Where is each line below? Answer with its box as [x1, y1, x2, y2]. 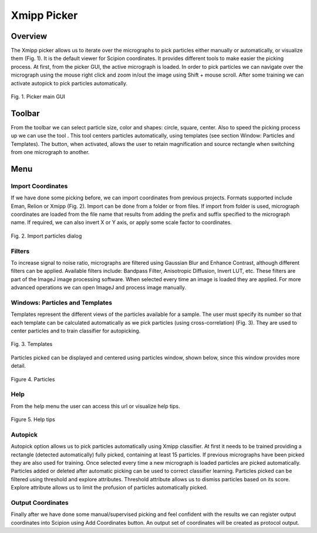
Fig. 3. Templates [11, 341, 53, 348]
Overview [11, 31, 48, 41]
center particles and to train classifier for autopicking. [11, 327, 141, 335]
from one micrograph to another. [11, 149, 90, 156]
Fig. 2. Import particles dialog [11, 232, 82, 239]
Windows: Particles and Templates [11, 298, 113, 307]
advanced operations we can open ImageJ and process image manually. [11, 284, 187, 291]
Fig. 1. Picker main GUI [11, 93, 66, 100]
